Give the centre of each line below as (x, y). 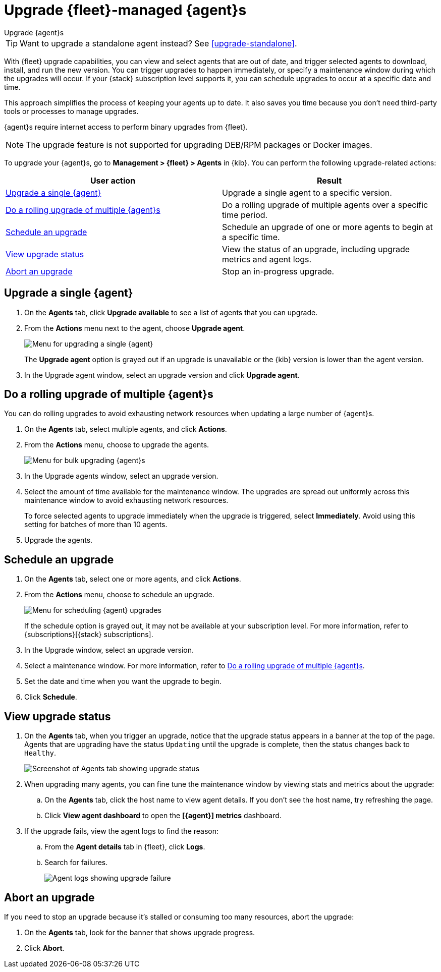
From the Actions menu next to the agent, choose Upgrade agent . (135, 328)
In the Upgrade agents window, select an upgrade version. (121, 476)
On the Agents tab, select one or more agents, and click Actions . (133, 579)
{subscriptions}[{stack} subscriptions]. (89, 635)
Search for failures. (76, 863)
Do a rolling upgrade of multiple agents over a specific (325, 205)
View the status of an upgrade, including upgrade (316, 249)
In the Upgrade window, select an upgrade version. (109, 650)
